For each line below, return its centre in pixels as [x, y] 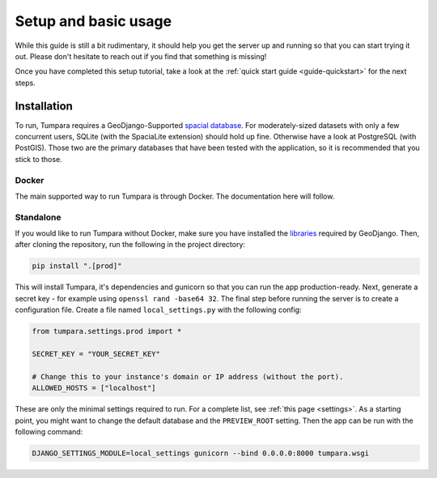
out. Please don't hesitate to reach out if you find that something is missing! [141, 56]
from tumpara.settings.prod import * [107, 331]
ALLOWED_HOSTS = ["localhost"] [94, 388]
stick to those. [38, 159]
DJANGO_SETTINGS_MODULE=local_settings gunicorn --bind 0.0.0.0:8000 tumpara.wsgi [201, 453]
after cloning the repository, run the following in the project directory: [130, 245]
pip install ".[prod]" [77, 266]
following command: [49, 431]
